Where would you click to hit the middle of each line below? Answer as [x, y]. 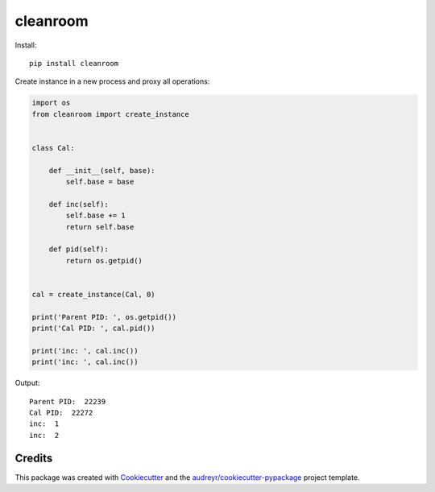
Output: [27, 383]
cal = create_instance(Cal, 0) [94, 294]
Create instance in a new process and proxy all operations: [112, 81]
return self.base [100, 227]
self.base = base [100, 182]
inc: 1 [44, 424]
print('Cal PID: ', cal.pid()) [94, 329]
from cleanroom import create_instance [110, 114]
